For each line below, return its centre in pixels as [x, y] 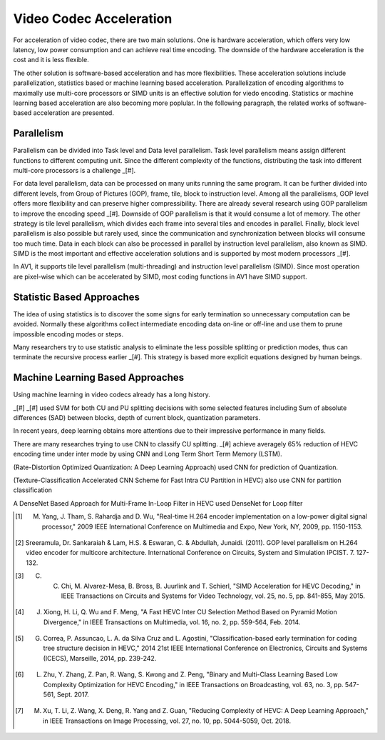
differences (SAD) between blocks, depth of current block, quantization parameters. [137, 418]
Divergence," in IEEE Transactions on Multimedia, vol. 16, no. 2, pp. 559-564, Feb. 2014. [172, 622]
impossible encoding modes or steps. [68, 334]
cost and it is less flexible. [51, 60]
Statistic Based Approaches [77, 297]
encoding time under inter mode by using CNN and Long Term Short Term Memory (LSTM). [148, 454]
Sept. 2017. [73, 695]
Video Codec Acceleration [93, 19]
